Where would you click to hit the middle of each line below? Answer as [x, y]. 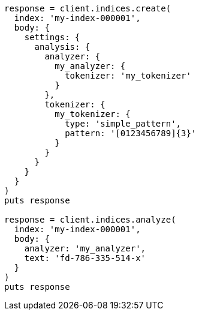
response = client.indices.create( [88, 8]
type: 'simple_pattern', [123, 124]
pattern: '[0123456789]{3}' [131, 133]
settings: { [52, 37]
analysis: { [62, 47]
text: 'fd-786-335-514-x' [85, 258]
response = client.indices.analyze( [90, 220]
